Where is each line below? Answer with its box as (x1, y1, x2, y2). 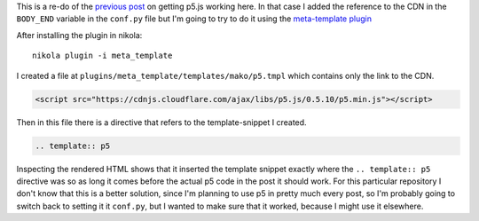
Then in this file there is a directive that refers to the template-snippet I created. (16, 116, 307, 128)
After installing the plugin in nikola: (16, 29, 143, 40)
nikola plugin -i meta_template (32, 51, 173, 61)
